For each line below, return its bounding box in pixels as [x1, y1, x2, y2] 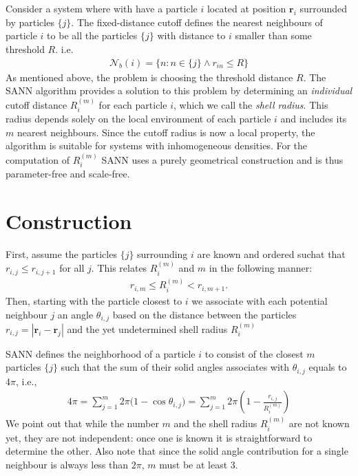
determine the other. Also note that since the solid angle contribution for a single [6, 444, 348, 458]
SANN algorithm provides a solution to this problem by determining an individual [6, 83, 352, 98]
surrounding [137, 246, 188, 261]
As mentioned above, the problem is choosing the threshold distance [6, 69, 293, 84]
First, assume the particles [6, 246, 117, 261]
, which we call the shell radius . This [173, 97, 328, 111]
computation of [6, 152, 70, 166]
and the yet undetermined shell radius [67, 321, 228, 336]
